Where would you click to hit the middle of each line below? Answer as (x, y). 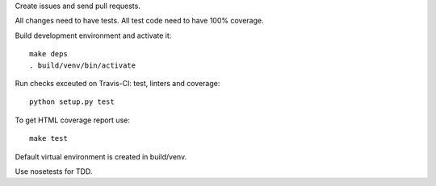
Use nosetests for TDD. (54, 171)
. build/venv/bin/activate (83, 65)
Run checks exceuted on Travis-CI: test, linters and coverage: (117, 83)
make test (48, 138)
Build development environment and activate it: (93, 35)
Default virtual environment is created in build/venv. (101, 156)
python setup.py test (72, 102)
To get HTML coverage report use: (73, 120)
